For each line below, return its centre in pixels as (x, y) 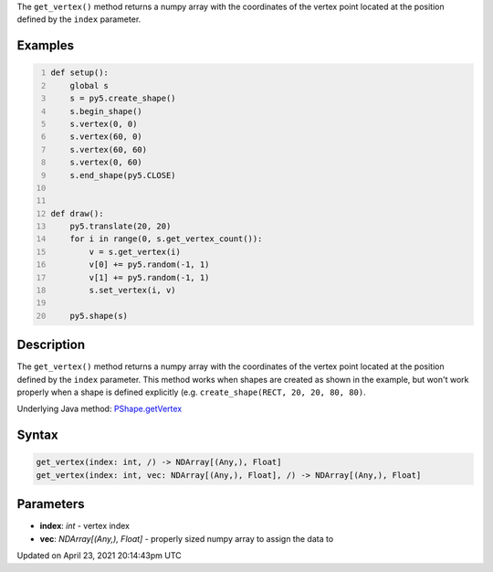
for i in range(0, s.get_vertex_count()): (166, 239)
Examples (46, 46)
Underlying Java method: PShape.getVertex (100, 409)
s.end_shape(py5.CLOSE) (123, 175)
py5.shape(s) (99, 316)
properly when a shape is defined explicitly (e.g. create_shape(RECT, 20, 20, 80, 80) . (191, 392)
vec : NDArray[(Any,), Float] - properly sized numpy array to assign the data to (187, 538)
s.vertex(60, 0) (106, 137)
